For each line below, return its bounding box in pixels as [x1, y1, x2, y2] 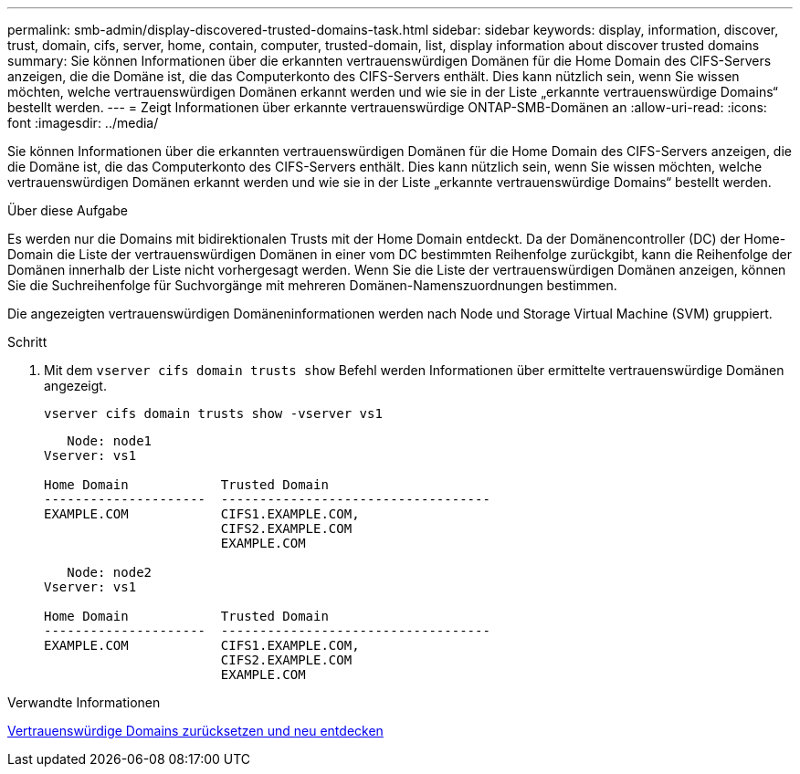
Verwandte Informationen [7, 695, 161, 710]
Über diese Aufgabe [7, 203, 128, 218]
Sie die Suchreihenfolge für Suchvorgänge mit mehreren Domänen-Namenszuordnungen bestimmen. [7, 277, 617, 293]
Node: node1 [67, 434, 153, 448]
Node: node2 [67, 565, 153, 580]
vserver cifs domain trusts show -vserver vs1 [44, 406, 383, 421]
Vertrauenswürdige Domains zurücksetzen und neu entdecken [7, 723, 384, 738]
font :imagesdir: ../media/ [7, 115, 159, 131]
